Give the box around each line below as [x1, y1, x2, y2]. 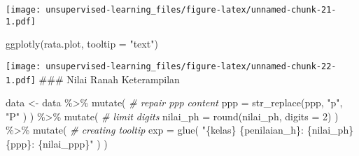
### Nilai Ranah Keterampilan [38, 71, 180, 86]
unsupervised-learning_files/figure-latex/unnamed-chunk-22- [45, 61, 337, 71]
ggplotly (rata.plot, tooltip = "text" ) [6, 36, 158, 51]
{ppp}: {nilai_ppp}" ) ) [6, 136, 108, 150]
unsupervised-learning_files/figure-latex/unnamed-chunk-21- [45, 5, 337, 15]
